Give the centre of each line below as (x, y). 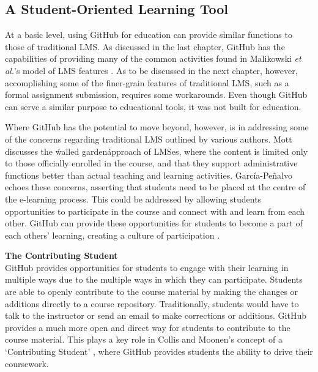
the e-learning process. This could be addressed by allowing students (133, 199)
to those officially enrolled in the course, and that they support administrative (151, 163)
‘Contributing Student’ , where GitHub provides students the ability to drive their (159, 352)
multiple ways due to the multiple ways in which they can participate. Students (154, 279)
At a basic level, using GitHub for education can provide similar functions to (149, 35)
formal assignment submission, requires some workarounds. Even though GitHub (156, 95)
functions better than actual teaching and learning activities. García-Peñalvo (149, 175)
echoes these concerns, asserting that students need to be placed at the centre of (155, 187)
